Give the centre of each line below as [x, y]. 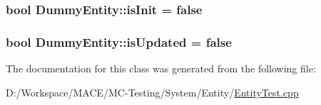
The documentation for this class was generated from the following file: [161, 68]
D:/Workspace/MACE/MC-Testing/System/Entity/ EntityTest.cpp [152, 92]
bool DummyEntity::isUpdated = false [119, 42]
